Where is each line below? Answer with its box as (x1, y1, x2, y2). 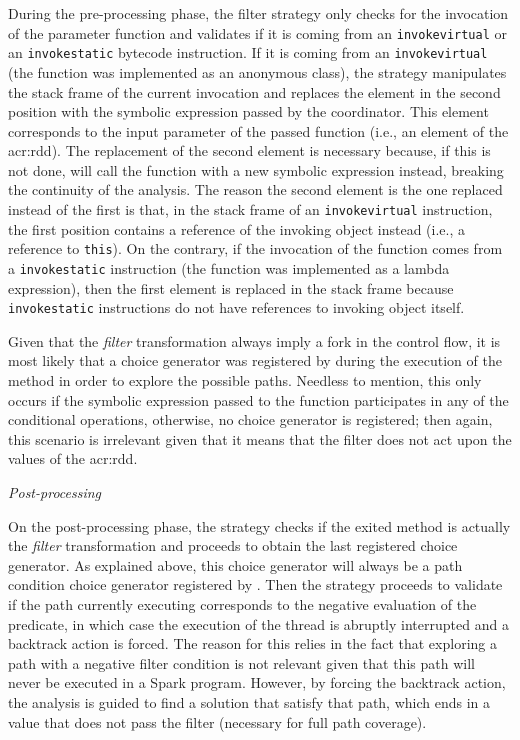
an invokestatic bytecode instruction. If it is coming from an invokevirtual (8, 42, 488, 63)
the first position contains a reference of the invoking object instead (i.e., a (8, 218, 465, 239)
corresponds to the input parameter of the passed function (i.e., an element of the (8, 120, 509, 141)
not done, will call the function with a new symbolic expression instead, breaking (8, 159, 504, 180)
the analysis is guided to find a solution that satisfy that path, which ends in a (8, 691, 491, 712)
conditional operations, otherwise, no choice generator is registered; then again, (8, 409, 493, 430)
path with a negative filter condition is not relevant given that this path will (8, 652, 475, 673)
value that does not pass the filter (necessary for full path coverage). (8, 711, 427, 732)
